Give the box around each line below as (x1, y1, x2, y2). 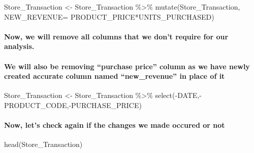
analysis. (4, 41, 35, 52)
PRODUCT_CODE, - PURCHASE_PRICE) (4, 99, 142, 110)
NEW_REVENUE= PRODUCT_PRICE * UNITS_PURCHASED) (4, 11, 214, 22)
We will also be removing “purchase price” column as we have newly (4, 61, 250, 71)
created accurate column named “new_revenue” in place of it (4, 71, 225, 81)
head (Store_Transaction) (4, 139, 83, 149)
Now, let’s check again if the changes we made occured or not (4, 120, 225, 130)
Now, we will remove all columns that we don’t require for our (4, 31, 229, 41)
